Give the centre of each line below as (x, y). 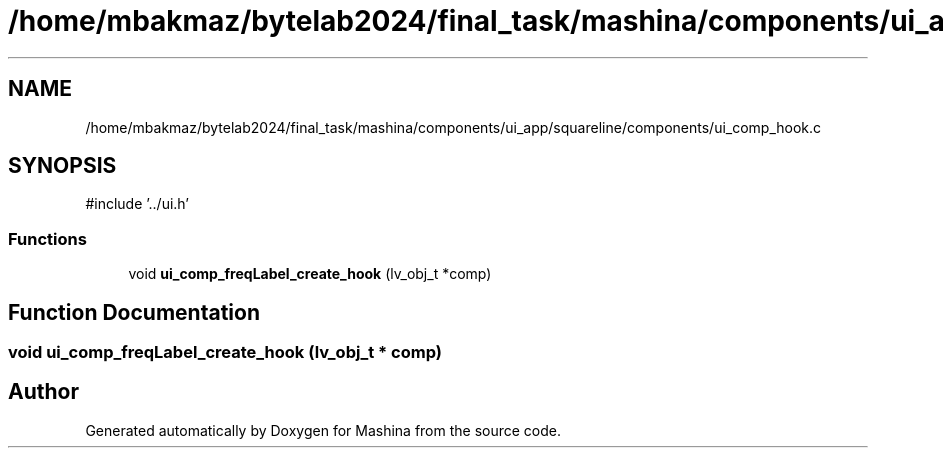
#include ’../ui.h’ (137, 204)
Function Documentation (134, 312)
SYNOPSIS (62, 166)
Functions (47, 238)
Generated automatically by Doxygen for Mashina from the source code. (323, 430)
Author (43, 392)
